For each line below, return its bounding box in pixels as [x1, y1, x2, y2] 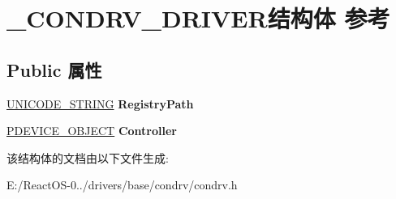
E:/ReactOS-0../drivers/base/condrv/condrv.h [6, 176, 238, 193]
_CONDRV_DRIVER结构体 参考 [6, 2, 390, 35]
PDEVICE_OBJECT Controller [6, 122, 177, 139]
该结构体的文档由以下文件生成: [6, 149, 169, 166]
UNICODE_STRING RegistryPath [6, 95, 194, 112]
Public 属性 [6, 57, 102, 82]
